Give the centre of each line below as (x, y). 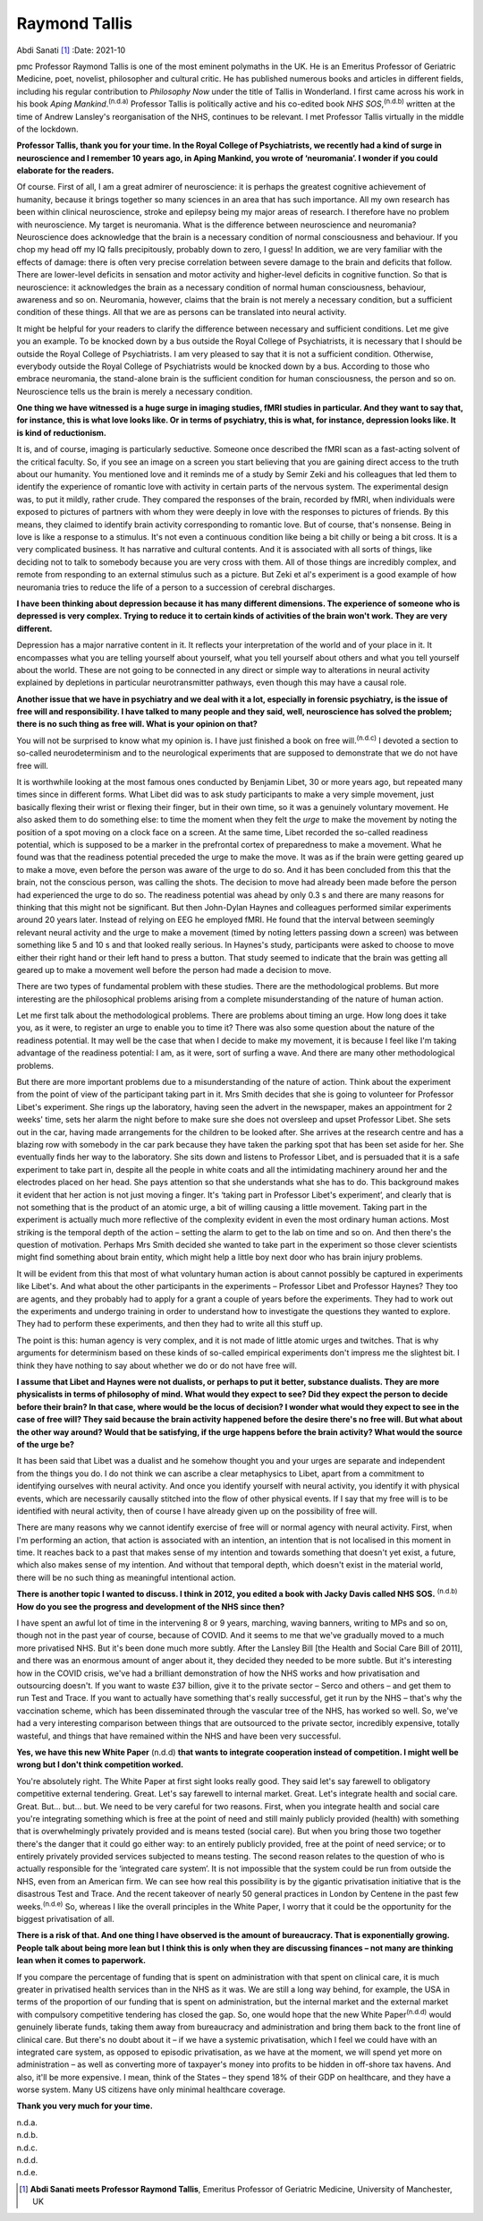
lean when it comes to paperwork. (81, 1960)
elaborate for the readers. (65, 171)
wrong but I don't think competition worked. (100, 1764)
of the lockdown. (48, 129)
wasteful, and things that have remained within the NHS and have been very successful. (179, 1736)
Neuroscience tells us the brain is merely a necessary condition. (135, 391)
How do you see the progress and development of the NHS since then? (151, 1606)
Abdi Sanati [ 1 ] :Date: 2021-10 (71, 50)
